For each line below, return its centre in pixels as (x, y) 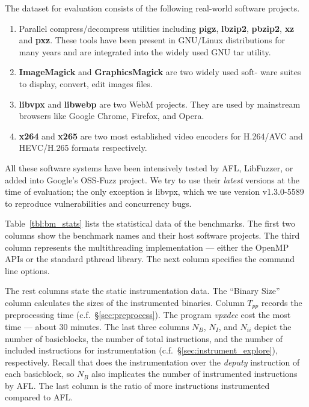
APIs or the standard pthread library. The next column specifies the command (150, 259)
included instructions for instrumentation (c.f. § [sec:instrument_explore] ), (141, 350)
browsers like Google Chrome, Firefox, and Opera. (112, 116)
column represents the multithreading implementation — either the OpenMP (147, 247)
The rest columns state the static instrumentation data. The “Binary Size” (142, 291)
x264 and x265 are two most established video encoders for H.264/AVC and (161, 136)
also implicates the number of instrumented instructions (194, 374)
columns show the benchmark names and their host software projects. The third (152, 235)
